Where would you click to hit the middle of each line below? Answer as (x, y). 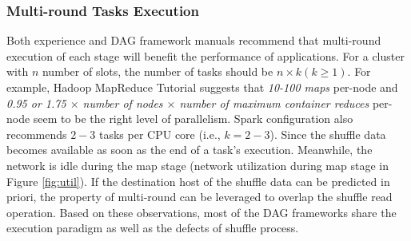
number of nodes (123, 103)
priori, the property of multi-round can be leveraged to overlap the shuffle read (200, 197)
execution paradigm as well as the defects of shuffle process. (153, 228)
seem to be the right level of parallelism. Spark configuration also (193, 119)
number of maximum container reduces (274, 103)
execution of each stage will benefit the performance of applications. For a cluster (205, 55)
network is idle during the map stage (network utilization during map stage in (198, 165)
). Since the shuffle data (328, 134)
